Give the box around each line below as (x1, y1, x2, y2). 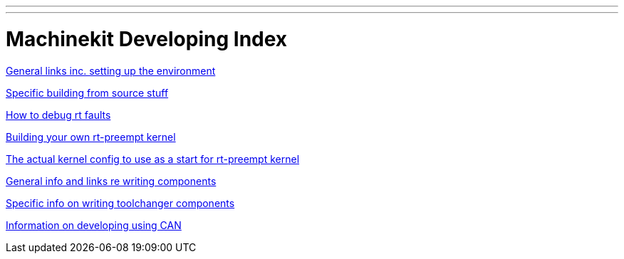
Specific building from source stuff (6, 86, 169, 99)
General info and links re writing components (6, 174, 217, 187)
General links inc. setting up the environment (6, 64, 216, 77)
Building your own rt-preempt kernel (6, 130, 176, 143)
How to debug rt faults (6, 108, 111, 121)
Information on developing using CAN (6, 218, 182, 231)
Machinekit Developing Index (6, 26, 288, 51)
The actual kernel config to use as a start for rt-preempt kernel (6, 152, 300, 165)
